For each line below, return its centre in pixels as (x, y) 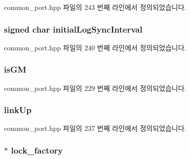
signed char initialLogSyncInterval (73, 29)
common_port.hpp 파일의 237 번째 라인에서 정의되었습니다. (95, 128)
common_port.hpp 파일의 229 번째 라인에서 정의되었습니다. (95, 88)
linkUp (18, 110)
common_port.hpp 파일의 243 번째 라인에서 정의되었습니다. (95, 7)
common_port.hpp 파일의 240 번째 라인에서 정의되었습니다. (95, 47)
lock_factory (37, 150)
